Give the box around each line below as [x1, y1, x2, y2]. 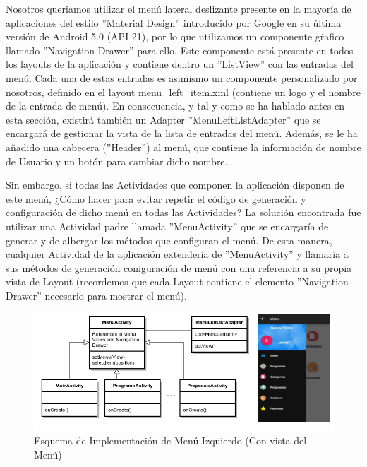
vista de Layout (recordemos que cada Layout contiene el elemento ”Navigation [6, 274, 349, 289]
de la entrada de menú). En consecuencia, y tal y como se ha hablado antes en [6, 98, 344, 113]
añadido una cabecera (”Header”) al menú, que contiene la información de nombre [6, 139, 361, 154]
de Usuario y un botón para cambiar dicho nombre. [6, 153, 228, 168]
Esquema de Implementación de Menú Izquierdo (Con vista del [34, 433, 307, 448]
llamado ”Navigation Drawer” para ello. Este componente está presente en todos [6, 42, 354, 57]
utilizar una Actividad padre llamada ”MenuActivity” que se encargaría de [6, 218, 329, 233]
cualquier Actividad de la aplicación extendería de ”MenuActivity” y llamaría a [6, 247, 349, 261]
